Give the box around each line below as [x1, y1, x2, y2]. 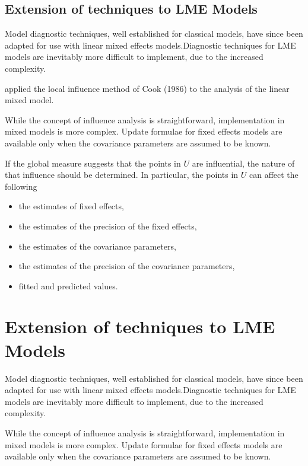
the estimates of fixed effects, [18, 200, 124, 212]
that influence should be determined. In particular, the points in [5, 168, 239, 181]
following [5, 180, 37, 192]
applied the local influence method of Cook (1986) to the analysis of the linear [5, 82, 290, 94]
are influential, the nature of [192, 157, 295, 169]
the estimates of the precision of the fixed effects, [18, 219, 197, 232]
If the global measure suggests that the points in [5, 157, 181, 169]
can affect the [249, 168, 299, 181]
